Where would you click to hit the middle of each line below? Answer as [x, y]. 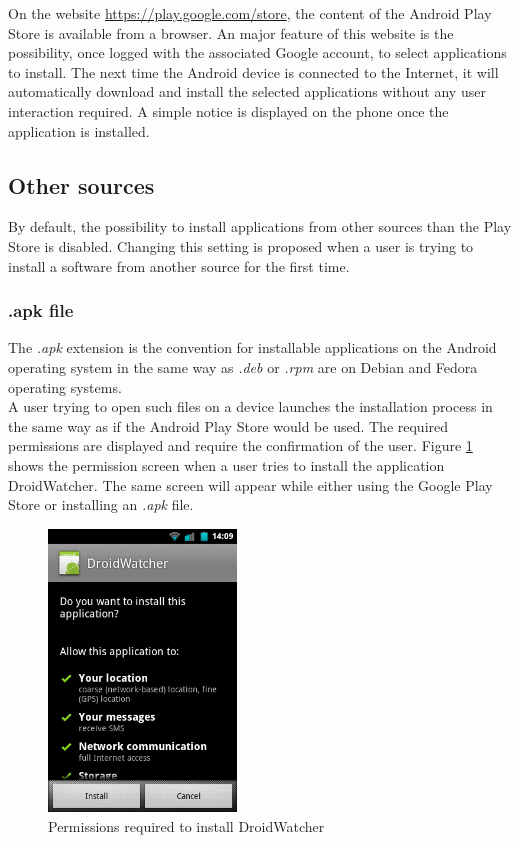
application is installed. [79, 130]
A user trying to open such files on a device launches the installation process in [250, 406]
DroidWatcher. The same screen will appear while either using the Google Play [250, 484]
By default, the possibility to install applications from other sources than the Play [260, 226]
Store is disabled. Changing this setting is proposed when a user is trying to [241, 245]
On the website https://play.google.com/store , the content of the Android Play [250, 13]
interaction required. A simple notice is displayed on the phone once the [228, 110]
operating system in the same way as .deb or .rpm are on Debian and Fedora [243, 366]
